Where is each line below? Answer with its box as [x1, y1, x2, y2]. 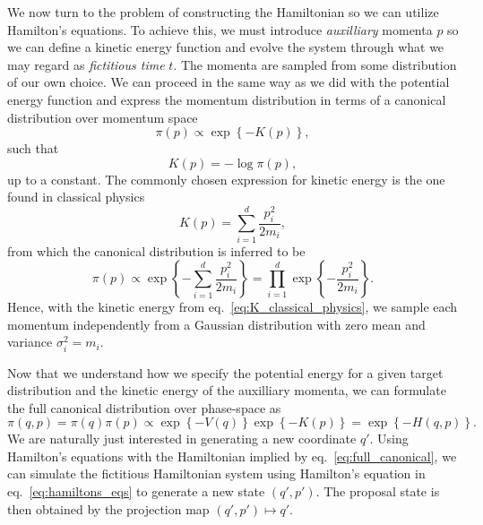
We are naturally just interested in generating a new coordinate [7, 429, 357, 448]
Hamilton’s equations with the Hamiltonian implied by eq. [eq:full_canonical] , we [7, 446, 457, 465]
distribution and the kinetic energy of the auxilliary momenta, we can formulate [7, 381, 446, 400]
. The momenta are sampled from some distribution [173, 55, 457, 73]
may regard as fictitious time [7, 55, 165, 73]
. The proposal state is [315, 482, 440, 501]
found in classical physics [7, 187, 145, 206]
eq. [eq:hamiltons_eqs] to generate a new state [7, 482, 265, 501]
